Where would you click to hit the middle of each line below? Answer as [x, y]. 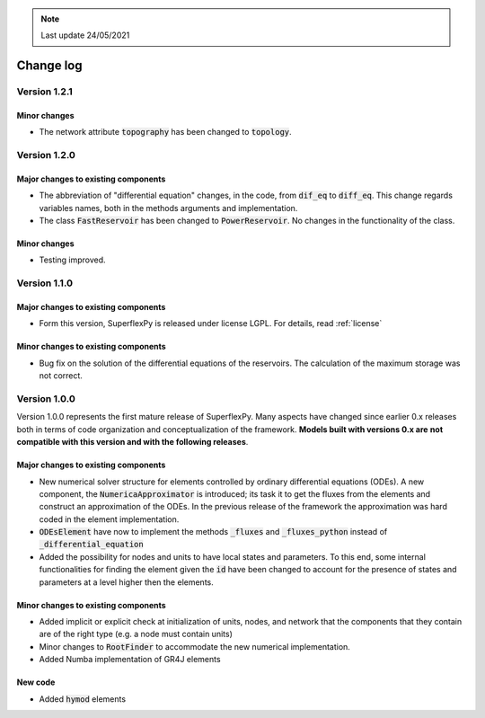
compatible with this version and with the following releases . [132, 442]
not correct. [61, 376]
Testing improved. [73, 260]
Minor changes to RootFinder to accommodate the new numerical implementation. [194, 646]
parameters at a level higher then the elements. [127, 582]
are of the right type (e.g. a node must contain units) [136, 634]
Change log [49, 66]
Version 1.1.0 [45, 283]
